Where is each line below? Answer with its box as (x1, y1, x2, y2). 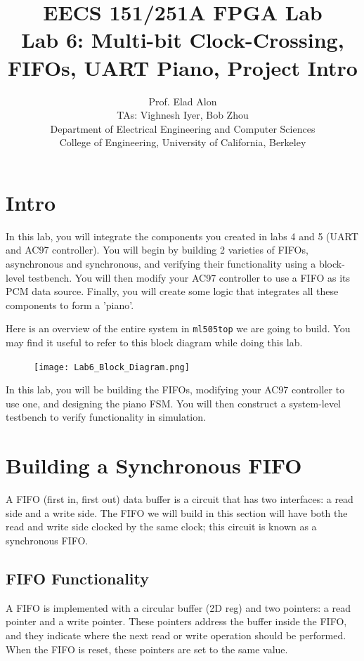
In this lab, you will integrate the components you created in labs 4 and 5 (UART (6, 228, 358, 243)
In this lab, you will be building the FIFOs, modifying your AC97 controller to (6, 382, 345, 397)
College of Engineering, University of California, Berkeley (59, 135, 306, 150)
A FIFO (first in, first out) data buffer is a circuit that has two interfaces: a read (6, 492, 353, 506)
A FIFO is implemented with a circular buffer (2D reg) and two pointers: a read (6, 600, 351, 615)
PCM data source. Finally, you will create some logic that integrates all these (6, 284, 339, 299)
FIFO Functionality (6, 567, 150, 589)
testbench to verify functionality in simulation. (6, 410, 206, 424)
